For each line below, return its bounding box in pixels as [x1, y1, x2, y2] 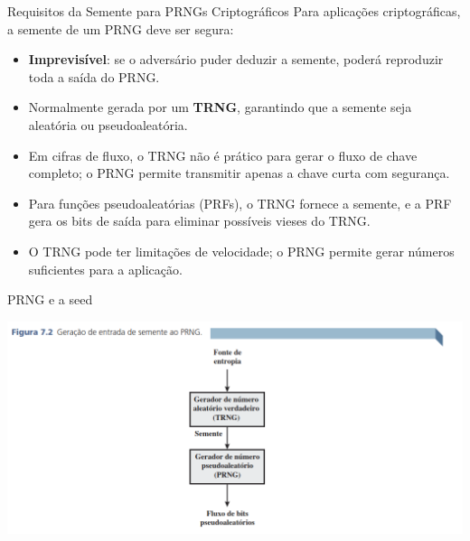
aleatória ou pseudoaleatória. [28, 115, 188, 134]
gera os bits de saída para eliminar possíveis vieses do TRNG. [28, 211, 371, 230]
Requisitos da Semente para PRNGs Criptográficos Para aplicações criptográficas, [7, 2, 461, 20]
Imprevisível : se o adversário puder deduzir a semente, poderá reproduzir [28, 50, 444, 69]
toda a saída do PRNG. [28, 67, 160, 86]
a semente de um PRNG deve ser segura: [7, 19, 234, 38]
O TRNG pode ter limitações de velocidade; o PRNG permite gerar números [28, 241, 455, 260]
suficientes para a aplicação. [28, 259, 183, 278]
